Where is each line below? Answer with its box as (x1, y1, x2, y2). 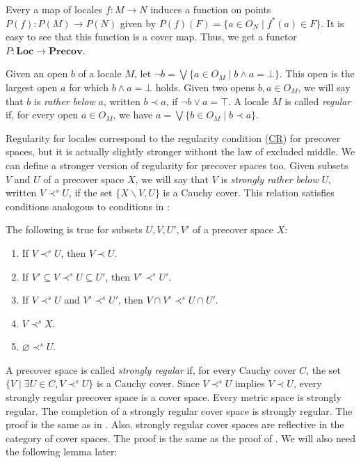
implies (234, 376, 265, 391)
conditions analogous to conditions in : (6, 198, 170, 213)
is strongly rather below (220, 171, 319, 186)
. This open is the (279, 66, 355, 81)
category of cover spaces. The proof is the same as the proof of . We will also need (6, 430, 355, 445)
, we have (113, 107, 153, 122)
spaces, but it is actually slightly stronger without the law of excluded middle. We (6, 144, 355, 159)
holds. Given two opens (155, 79, 255, 94)
